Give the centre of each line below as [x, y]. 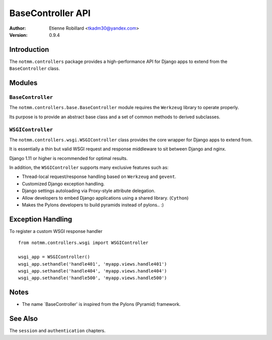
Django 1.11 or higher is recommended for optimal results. [69, 158]
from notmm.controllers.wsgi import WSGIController [83, 243]
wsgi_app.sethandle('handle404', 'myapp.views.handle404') [93, 271]
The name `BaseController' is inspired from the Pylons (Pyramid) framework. [101, 304]
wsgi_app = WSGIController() [54, 257]
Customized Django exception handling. [63, 184]
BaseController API [50, 13]
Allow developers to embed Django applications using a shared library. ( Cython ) [105, 198]
